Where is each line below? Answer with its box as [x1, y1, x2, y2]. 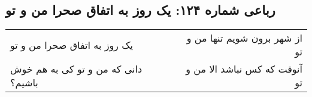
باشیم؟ [10, 76, 38, 90]
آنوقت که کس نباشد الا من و [186, 62, 302, 76]
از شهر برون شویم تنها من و [186, 31, 302, 45]
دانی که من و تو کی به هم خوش [10, 62, 143, 76]
